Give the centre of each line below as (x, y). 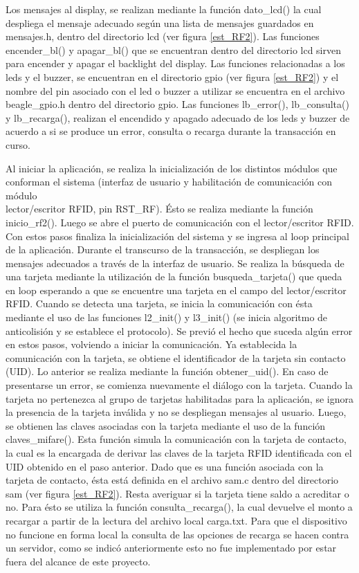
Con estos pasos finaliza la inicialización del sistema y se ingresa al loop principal (177, 236)
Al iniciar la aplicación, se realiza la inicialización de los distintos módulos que (172, 168)
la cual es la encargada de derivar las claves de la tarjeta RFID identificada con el (179, 453)
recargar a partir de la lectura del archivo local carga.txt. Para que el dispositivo (176, 520)
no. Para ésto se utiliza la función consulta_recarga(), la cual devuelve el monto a (179, 507)
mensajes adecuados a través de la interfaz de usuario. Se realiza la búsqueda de (175, 263)
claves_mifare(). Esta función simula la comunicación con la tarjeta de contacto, (176, 439)
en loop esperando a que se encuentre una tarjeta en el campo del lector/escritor (176, 290)
